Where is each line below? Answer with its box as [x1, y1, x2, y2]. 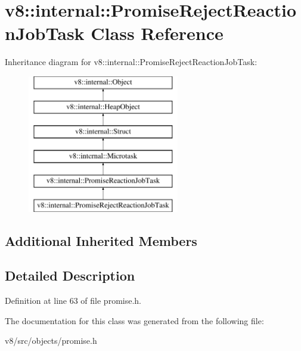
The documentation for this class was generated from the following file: [5, 314, 264, 327]
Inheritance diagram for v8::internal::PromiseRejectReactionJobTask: [5, 56, 257, 68]
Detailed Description [5, 266, 135, 285]
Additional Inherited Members [5, 231, 197, 250]
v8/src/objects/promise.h [5, 334, 97, 347]
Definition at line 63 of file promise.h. [5, 294, 141, 307]
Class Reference [91, 21, 224, 45]
